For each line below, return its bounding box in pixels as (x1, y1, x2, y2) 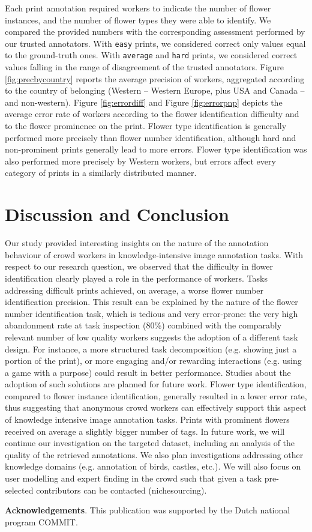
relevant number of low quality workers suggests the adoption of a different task (5, 330, 298, 343)
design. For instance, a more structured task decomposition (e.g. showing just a (5, 342, 297, 355)
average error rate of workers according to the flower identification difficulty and (5, 107, 299, 120)
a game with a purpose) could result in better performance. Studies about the (5, 366, 291, 378)
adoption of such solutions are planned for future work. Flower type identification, (5, 378, 307, 390)
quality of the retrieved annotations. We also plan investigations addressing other (5, 448, 304, 461)
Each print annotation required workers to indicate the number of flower (5, 2, 271, 14)
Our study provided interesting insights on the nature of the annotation (5, 237, 269, 249)
